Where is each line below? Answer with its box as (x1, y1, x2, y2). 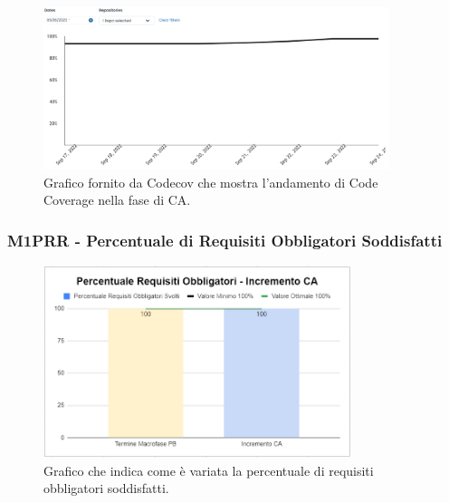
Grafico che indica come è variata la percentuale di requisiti (43, 460, 374, 479)
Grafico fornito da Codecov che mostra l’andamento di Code (43, 172, 378, 191)
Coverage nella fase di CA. (43, 190, 191, 209)
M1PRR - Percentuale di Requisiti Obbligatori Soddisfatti (7, 228, 443, 251)
